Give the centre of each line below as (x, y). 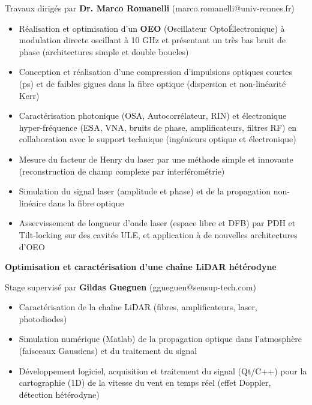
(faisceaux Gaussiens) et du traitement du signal (108, 351)
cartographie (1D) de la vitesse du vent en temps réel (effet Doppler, (145, 382)
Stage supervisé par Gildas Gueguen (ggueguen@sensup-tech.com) (130, 286)
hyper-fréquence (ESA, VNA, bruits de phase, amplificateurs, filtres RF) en (158, 127)
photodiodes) (43, 318)
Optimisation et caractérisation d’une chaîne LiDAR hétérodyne (141, 267)
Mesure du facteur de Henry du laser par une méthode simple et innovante (156, 159)
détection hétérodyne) (59, 394)
